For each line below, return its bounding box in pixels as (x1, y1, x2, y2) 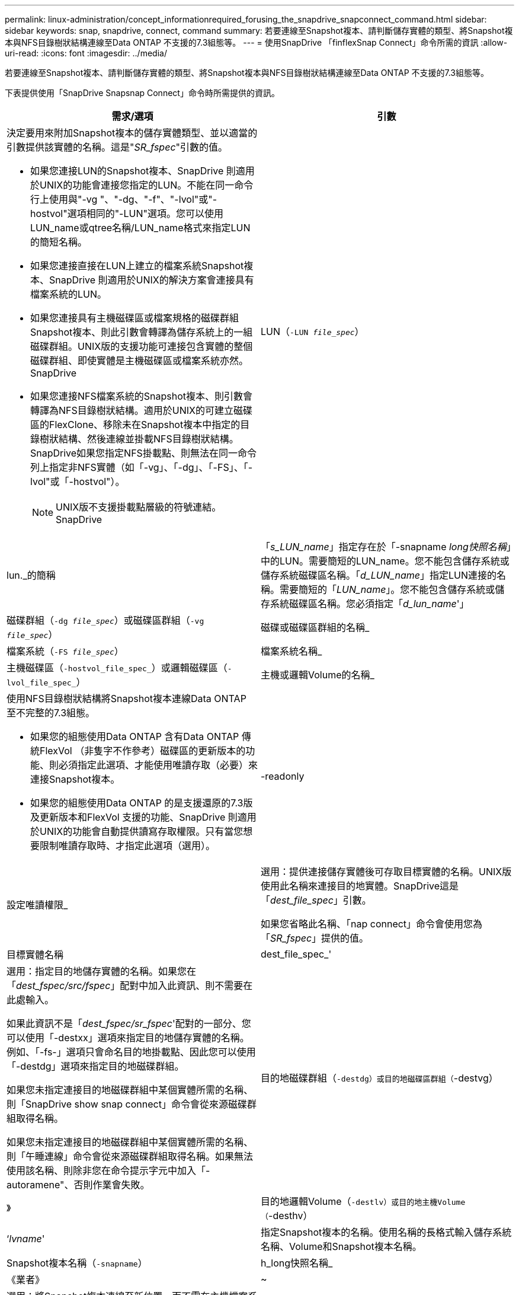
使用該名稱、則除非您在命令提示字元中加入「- (7, 1165, 210, 1176)
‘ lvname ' (7, 1233, 45, 1245)
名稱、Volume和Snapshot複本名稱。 (261, 1240, 422, 1252)
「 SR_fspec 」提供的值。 (261, 932, 369, 944)
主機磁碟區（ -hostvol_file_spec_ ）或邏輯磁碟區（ (7, 662, 228, 674)
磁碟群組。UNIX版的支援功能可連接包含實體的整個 (30, 340, 253, 352)
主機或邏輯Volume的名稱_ (261, 669, 374, 681)
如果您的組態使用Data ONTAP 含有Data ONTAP (30, 731, 239, 742)
